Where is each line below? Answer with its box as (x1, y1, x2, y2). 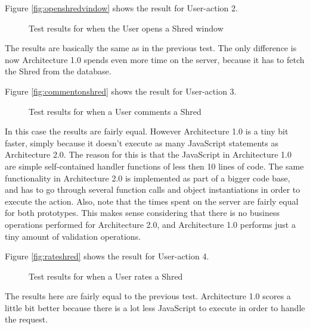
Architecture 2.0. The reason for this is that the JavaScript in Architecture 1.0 (5, 148, 292, 161)
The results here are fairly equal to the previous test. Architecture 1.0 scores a (5, 290, 291, 302)
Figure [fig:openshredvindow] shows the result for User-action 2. (5, 2, 238, 14)
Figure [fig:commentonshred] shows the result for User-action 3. (5, 84, 237, 97)
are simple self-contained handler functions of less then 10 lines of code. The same (5, 159, 304, 172)
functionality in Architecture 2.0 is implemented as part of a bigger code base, (5, 171, 290, 184)
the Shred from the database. (5, 65, 111, 77)
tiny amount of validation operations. (5, 230, 141, 242)
